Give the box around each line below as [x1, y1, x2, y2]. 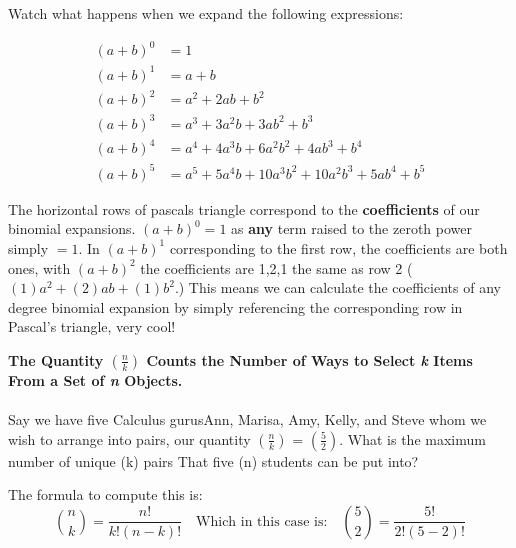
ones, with [8, 257, 71, 278]
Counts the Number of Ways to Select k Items [146, 349, 473, 370]
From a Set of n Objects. [8, 369, 183, 390]
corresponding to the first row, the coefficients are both [169, 237, 508, 258]
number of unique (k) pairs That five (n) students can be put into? [8, 450, 419, 471]
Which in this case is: [196, 514, 328, 529]
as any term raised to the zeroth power [231, 218, 472, 239]
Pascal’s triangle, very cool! [8, 316, 176, 337]
